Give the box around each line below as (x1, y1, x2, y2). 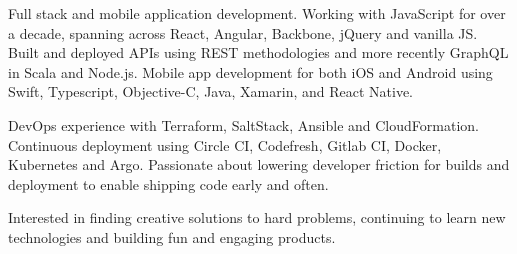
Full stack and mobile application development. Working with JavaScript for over (8, 3, 506, 23)
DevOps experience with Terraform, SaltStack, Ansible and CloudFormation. (8, 114, 479, 135)
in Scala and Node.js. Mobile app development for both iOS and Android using (8, 61, 493, 82)
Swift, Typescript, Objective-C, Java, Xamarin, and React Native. (8, 81, 413, 102)
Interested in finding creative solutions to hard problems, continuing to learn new (8, 207, 506, 228)
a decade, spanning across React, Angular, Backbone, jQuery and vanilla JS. (8, 22, 478, 43)
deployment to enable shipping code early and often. (8, 173, 329, 194)
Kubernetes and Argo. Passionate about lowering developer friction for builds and (8, 154, 510, 175)
